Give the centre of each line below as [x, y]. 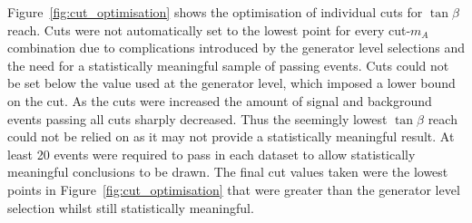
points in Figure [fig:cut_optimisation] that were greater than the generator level [234, 189]
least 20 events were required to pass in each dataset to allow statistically [211, 154]
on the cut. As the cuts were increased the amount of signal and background [220, 100]
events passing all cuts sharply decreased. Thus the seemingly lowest [197, 118]
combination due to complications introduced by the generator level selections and [236, 48]
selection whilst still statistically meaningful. [131, 207]
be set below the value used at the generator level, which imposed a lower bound [231, 83]
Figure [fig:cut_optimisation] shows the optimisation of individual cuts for [215, 12]
